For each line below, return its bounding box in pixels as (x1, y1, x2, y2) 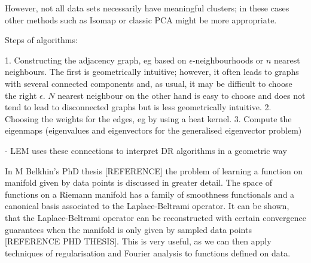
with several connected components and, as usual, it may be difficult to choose (5, 77, 292, 89)
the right (5, 89, 37, 101)
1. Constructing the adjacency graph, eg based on (5, 53, 187, 66)
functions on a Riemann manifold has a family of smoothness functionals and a (5, 188, 295, 200)
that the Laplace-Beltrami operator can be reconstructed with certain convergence (5, 211, 306, 223)
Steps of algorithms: (5, 34, 78, 46)
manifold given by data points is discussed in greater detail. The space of (5, 176, 272, 189)
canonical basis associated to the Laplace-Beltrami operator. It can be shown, (5, 199, 289, 212)
